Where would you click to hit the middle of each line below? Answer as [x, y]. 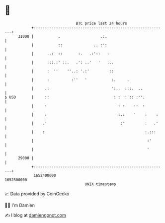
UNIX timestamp [100, 184]
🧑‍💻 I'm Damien [20, 205]
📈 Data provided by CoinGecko [37, 194]
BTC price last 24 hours [101, 23]
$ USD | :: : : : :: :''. [75, 97]
